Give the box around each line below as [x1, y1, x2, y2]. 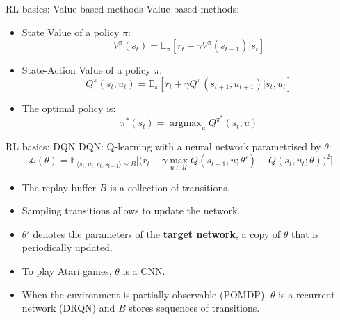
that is [291, 226, 319, 241]
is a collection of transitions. [110, 179, 230, 194]
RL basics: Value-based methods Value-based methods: [6, 1, 240, 15]
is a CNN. [122, 263, 165, 278]
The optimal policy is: [22, 100, 116, 115]
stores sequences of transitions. [129, 301, 260, 315]
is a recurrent [278, 287, 335, 301]
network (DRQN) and [22, 301, 115, 315]
